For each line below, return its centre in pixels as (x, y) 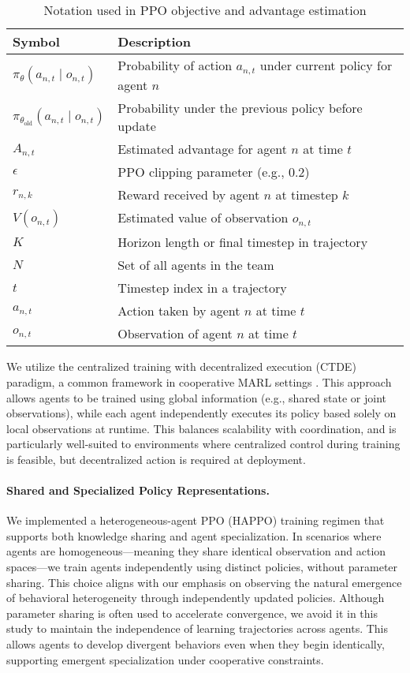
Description (154, 41)
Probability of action (175, 65)
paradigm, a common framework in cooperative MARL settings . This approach (199, 381)
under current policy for (326, 65)
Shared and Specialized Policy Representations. (138, 490)
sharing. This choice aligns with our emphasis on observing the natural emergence (204, 582)
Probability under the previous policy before (240, 107)
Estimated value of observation (203, 218)
